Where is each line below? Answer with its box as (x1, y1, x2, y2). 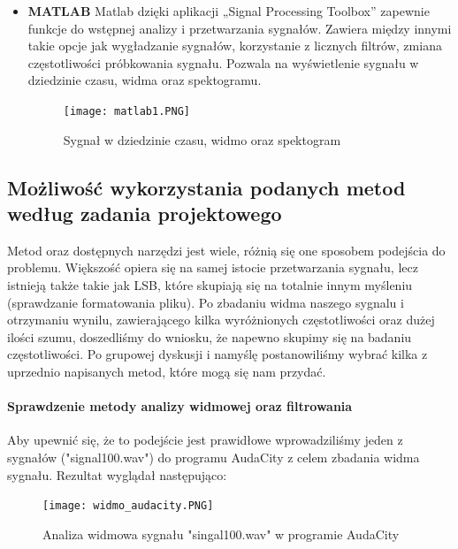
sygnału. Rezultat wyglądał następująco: (7, 465, 227, 484)
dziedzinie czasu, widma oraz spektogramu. (27, 71, 262, 89)
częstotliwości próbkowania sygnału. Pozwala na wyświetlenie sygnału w (27, 53, 419, 72)
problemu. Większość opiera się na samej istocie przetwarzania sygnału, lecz (7, 258, 418, 277)
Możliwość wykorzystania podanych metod (7, 173, 406, 201)
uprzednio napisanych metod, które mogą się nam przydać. (7, 362, 326, 380)
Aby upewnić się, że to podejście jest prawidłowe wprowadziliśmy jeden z (7, 431, 403, 449)
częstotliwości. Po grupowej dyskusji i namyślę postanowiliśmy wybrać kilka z (7, 345, 428, 363)
